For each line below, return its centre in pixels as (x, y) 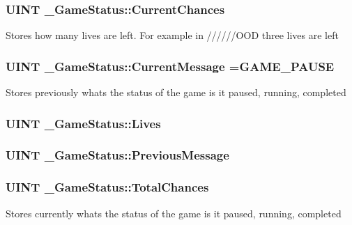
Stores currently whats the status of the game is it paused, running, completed (174, 213)
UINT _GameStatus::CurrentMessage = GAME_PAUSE (170, 66)
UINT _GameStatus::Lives (83, 123)
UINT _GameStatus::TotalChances (107, 187)
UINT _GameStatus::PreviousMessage (117, 155)
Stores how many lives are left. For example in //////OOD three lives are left (172, 35)
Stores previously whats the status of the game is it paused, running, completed (176, 92)
